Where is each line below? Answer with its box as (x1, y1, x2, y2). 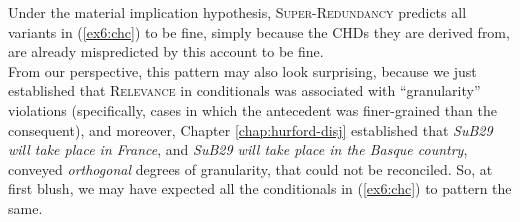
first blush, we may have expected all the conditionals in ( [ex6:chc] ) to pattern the (8, 178, 512, 199)
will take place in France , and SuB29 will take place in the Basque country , (8, 139, 468, 160)
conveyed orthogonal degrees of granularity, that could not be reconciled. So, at (8, 158, 493, 179)
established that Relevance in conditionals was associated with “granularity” (8, 80, 481, 101)
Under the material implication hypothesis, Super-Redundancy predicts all (8, 2, 467, 22)
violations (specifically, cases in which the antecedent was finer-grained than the (8, 99, 497, 120)
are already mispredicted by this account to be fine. (8, 41, 324, 62)
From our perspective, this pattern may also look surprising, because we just (8, 60, 477, 81)
